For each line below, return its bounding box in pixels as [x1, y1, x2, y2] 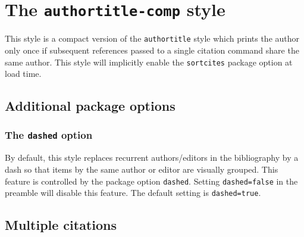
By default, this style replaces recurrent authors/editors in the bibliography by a [5, 151, 299, 164]
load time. [5, 67, 42, 80]
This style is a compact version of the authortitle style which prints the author [5, 32, 300, 45]
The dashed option [5, 127, 93, 142]
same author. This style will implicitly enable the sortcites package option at [5, 55, 293, 68]
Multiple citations [5, 216, 117, 234]
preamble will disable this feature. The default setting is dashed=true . [5, 186, 261, 199]
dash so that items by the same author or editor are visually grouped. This [5, 163, 278, 175]
